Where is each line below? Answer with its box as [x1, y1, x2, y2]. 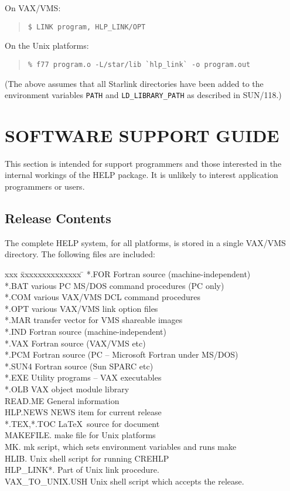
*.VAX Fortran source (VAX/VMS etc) [5, 337, 146, 349]
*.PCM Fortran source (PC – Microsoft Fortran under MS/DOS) [5, 348, 238, 361]
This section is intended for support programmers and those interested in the [5, 157, 282, 169]
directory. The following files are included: [5, 248, 155, 260]
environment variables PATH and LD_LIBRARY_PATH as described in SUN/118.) [5, 89, 282, 101]
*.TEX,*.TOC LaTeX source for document [5, 417, 160, 429]
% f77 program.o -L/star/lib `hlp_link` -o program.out [28, 60, 251, 69]
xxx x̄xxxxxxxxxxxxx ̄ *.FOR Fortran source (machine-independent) [5, 268, 251, 280]
